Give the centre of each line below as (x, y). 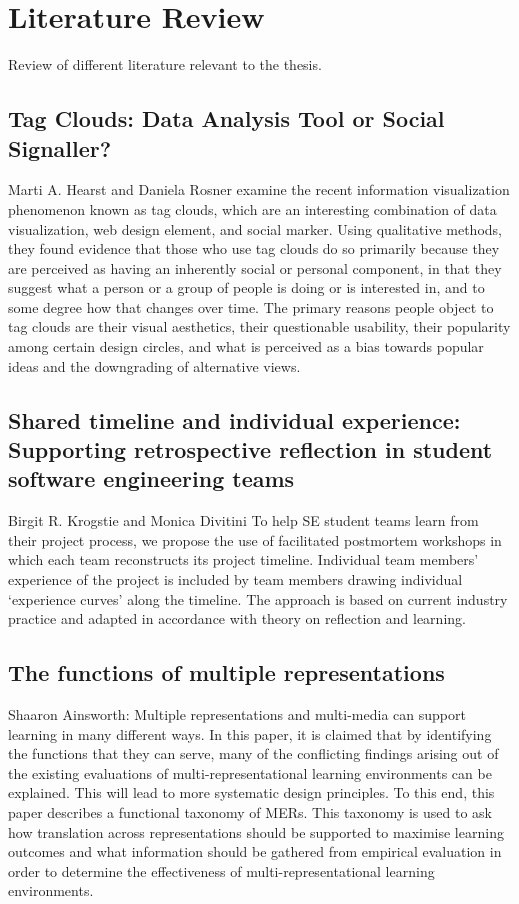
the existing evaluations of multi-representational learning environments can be (250, 772)
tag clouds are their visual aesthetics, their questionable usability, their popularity (259, 326)
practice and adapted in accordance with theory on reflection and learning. (237, 618)
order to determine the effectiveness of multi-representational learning (221, 870)
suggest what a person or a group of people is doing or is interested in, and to (246, 287)
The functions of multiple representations (226, 672)
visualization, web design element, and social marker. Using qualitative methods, (255, 228)
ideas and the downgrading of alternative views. (154, 365)
